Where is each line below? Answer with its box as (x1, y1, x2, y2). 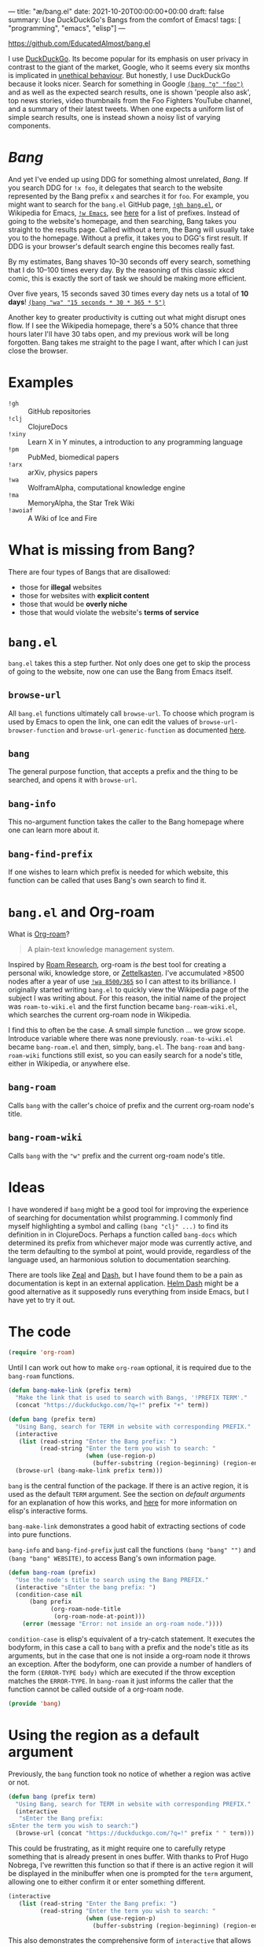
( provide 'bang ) (8, 1699, 61, 1707)
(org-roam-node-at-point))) (53, 1613, 146, 1620)
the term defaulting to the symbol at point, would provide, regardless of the (8, 1246, 251, 1256)
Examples (8, 374, 74, 392)
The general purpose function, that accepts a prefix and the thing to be (8, 767, 238, 776)
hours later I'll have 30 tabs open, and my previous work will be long (8, 329, 229, 338)
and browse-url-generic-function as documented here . (66, 725, 247, 735)
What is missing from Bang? (8, 541, 196, 559)
